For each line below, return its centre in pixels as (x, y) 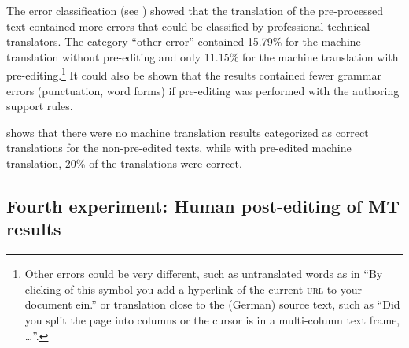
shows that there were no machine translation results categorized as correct (188, 132)
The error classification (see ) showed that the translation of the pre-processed (195, 10)
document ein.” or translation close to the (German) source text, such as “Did (212, 304)
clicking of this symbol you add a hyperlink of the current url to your (193, 289)
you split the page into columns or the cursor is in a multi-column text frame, (212, 319)
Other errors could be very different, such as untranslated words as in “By (204, 274)
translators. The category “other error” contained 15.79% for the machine (184, 41)
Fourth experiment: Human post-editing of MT (203, 205)
